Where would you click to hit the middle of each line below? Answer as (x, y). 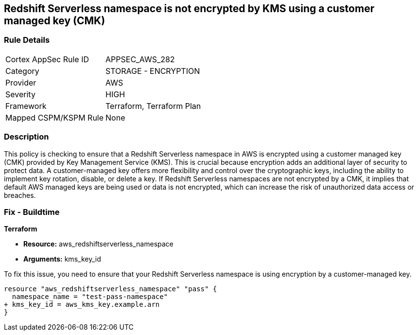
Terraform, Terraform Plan (153, 106)
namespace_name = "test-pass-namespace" (90, 297)
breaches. (20, 195)
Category (22, 71)
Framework (26, 106)
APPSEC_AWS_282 (140, 59)
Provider (21, 82)
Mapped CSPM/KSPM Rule (55, 117)
